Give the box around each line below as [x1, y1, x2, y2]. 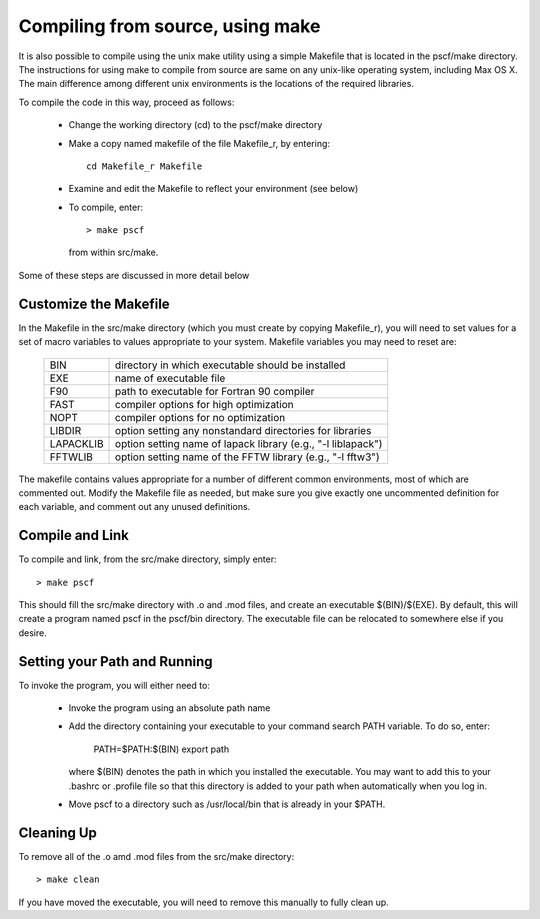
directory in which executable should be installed [115, 358, 346, 372]
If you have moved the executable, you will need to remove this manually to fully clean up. [18, 896, 389, 908]
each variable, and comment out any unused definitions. [18, 501, 251, 513]
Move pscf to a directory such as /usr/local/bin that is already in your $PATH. [68, 798, 386, 810]
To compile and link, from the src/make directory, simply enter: [18, 553, 277, 565]
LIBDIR [49, 423, 82, 437]
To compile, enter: [68, 201, 144, 213]
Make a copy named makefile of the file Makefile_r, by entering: [68, 137, 330, 149]
